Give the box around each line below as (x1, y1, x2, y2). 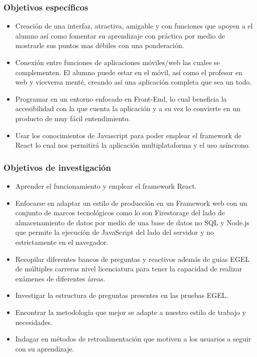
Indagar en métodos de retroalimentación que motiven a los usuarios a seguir (15, 333, 251, 344)
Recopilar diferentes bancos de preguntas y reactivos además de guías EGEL (15, 253, 249, 264)
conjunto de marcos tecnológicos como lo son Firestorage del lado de (15, 207, 225, 218)
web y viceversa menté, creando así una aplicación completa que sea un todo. (15, 77, 252, 87)
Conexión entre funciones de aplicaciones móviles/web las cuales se (15, 57, 220, 67)
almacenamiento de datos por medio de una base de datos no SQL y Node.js (15, 217, 249, 227)
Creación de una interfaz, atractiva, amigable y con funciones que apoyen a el (15, 21, 253, 31)
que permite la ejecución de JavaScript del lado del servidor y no (15, 227, 214, 237)
